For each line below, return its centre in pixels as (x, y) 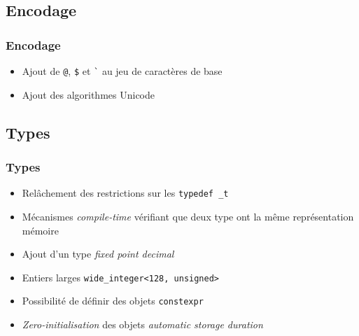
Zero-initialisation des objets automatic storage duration (142, 324)
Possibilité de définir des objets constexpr (113, 301)
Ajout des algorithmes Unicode (88, 94)
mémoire (40, 230)
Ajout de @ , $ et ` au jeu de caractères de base (122, 71)
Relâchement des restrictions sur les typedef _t (125, 193)
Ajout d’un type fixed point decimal (98, 254)
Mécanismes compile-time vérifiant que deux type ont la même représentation (188, 216)
